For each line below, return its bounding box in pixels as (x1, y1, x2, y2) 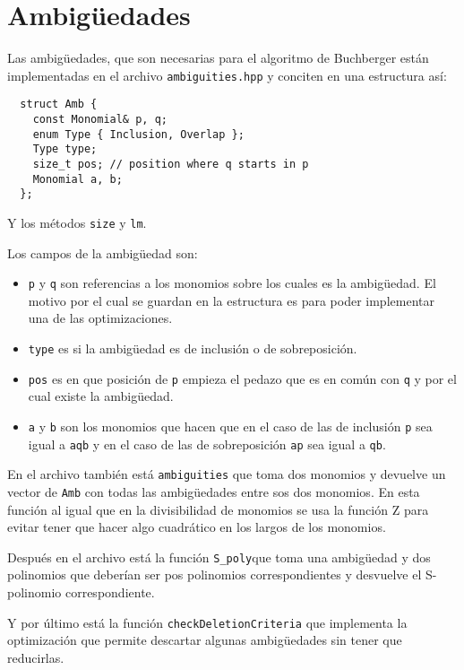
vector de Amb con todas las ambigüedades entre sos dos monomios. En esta (7, 482, 420, 500)
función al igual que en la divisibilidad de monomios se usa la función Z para (7, 500, 429, 518)
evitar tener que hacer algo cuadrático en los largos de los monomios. (7, 518, 386, 536)
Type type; (32, 143, 98, 156)
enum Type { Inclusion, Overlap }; (32, 127, 245, 141)
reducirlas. (7, 648, 64, 666)
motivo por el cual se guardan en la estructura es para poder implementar (28, 291, 434, 309)
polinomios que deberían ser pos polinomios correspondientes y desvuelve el (7, 565, 422, 584)
